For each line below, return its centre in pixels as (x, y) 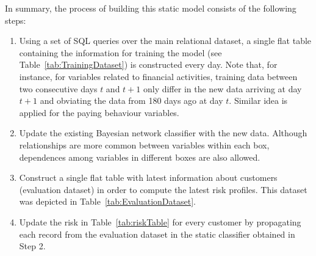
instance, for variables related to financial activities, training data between (158, 76)
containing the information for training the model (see (120, 52)
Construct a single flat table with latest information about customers (148, 177)
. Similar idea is (258, 101)
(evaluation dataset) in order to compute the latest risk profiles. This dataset (163, 189)
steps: (16, 20)
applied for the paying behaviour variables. (99, 112)
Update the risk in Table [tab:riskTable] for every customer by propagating (160, 221)
